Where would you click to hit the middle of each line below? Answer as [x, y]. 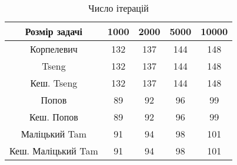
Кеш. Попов [54, 117]
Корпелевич [54, 49]
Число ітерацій [118, 8]
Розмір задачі [54, 31]
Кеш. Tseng [54, 83]
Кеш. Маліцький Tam [54, 151]
